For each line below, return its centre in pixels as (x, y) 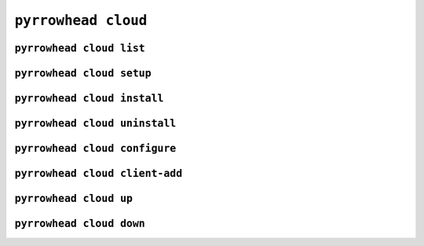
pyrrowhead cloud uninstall (95, 123)
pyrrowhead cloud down (80, 224)
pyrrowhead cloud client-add (99, 174)
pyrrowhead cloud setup (83, 73)
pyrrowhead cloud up (74, 199)
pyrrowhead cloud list (80, 48)
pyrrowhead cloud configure (95, 149)
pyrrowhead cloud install (89, 98)
